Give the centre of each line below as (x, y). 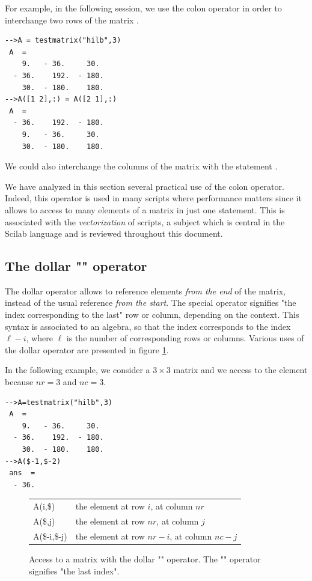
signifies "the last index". (74, 570)
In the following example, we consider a (78, 370)
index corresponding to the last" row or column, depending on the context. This (152, 315)
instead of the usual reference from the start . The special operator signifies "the (151, 303)
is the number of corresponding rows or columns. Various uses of (185, 338)
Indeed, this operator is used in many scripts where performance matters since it (153, 198)
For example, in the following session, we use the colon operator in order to (143, 8)
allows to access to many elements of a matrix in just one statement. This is (145, 209)
